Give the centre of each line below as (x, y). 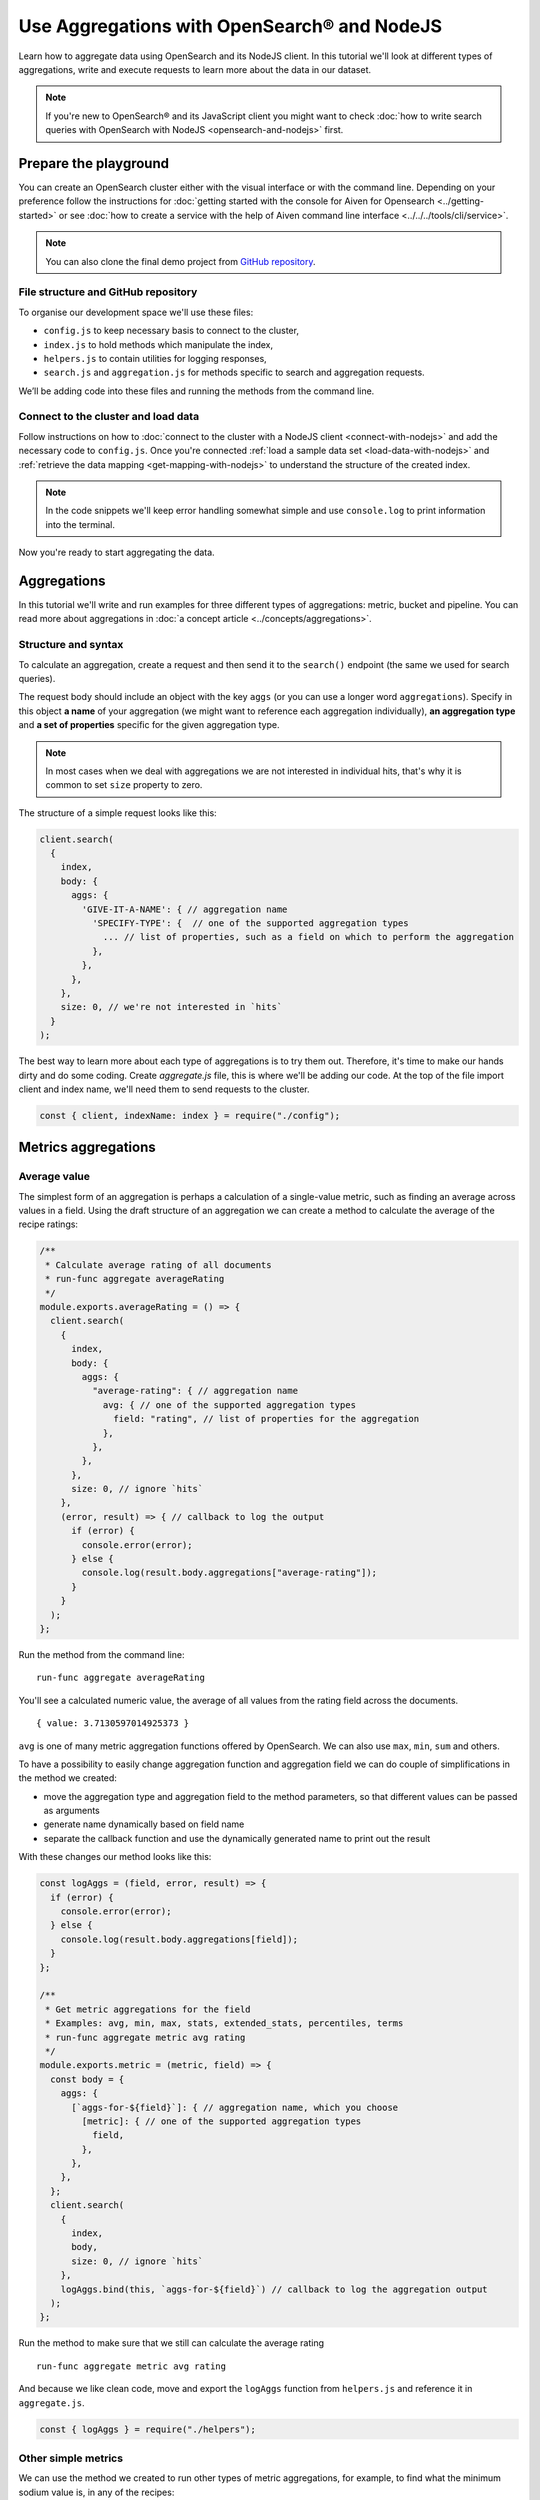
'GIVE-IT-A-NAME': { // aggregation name (184, 909)
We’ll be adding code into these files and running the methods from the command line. (196, 391)
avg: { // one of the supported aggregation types (229, 1404)
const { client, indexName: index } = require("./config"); (190, 1115)
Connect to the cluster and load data (109, 417)
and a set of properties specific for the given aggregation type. (149, 725)
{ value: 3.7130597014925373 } (113, 1723)
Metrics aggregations (87, 1147)
